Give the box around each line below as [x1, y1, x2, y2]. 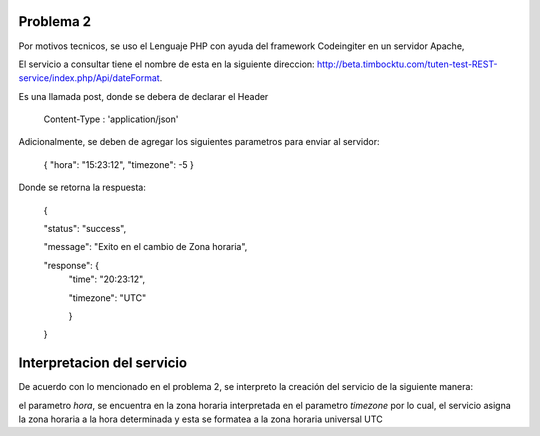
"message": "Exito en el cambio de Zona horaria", [43, 241, 248, 253]
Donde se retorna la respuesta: [18, 181, 147, 194]
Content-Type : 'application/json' [43, 113, 179, 125]
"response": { [43, 259, 100, 271]
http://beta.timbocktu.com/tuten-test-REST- [316, 58, 498, 70]
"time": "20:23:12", [68, 273, 145, 285]
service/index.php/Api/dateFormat [18, 72, 160, 84]
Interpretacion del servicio [18, 355, 188, 372]
